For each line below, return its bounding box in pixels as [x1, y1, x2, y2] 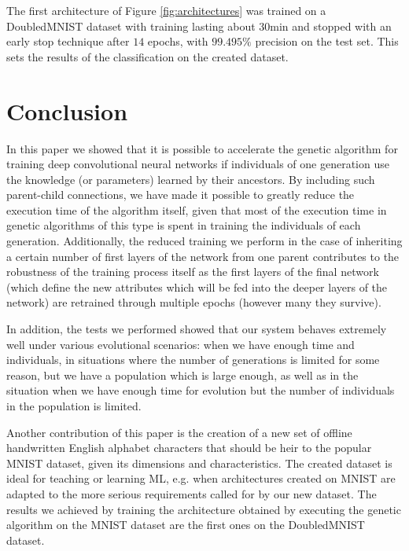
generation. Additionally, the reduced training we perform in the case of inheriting [6, 233, 403, 249]
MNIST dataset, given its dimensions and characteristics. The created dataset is [6, 454, 392, 471]
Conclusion [6, 94, 128, 127]
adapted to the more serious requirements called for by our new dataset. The [6, 485, 377, 501]
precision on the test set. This [255, 33, 399, 50]
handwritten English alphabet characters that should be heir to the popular [6, 439, 372, 456]
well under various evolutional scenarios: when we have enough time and [6, 336, 355, 352]
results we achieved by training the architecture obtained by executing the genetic [6, 501, 401, 517]
